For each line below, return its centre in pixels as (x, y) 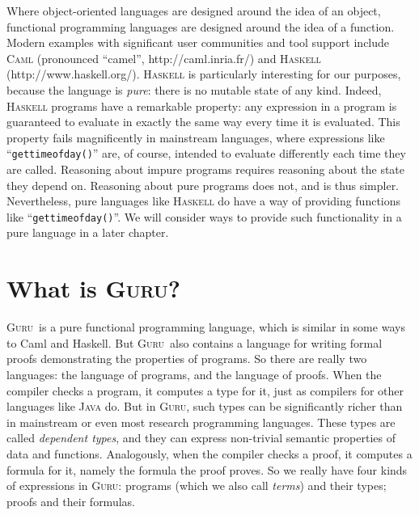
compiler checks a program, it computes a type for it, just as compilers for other (205, 390)
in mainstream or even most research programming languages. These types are (201, 422)
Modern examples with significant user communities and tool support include (198, 42)
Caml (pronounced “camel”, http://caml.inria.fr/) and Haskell (164, 58)
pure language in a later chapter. (88, 232)
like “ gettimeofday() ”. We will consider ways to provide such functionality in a (204, 216)
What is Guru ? (94, 288)
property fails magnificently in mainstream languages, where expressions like (196, 137)
